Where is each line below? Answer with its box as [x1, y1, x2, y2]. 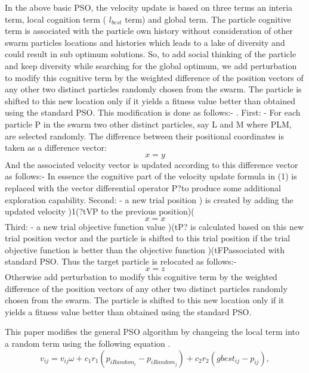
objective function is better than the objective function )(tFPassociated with [5, 243, 285, 256]
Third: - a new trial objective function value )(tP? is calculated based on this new [5, 220, 304, 232]
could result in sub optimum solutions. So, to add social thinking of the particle [5, 48, 296, 60]
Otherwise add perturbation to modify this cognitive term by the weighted [5, 271, 277, 283]
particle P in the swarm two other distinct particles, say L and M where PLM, [5, 117, 292, 130]
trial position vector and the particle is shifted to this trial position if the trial [5, 232, 291, 244]
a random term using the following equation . [5, 337, 171, 350]
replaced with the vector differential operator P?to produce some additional [5, 181, 281, 194]
